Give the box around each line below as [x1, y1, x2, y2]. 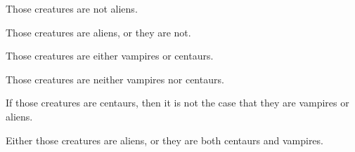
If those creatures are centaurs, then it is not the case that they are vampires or [6, 95, 349, 110]
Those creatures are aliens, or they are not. [6, 25, 191, 39]
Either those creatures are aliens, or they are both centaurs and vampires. [6, 132, 323, 147]
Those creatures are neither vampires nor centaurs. [6, 71, 224, 86]
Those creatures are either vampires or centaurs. [6, 48, 214, 63]
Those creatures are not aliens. [6, 1, 138, 15]
